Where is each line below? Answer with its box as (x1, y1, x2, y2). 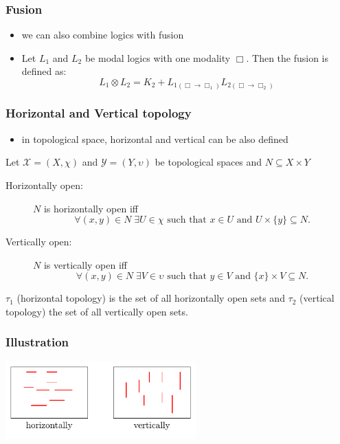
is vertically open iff (43, 257, 127, 271)
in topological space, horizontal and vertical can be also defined (21, 131, 288, 146)
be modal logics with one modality (84, 50, 231, 65)
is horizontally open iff (43, 201, 138, 215)
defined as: (21, 64, 67, 78)
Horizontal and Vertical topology (5, 104, 192, 122)
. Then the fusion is (246, 50, 329, 65)
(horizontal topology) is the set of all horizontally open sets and (16, 291, 285, 305)
